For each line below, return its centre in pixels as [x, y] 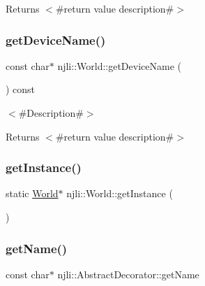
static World [32, 193]
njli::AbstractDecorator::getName [128, 274]
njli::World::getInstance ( [120, 193]
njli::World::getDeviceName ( [119, 65]
